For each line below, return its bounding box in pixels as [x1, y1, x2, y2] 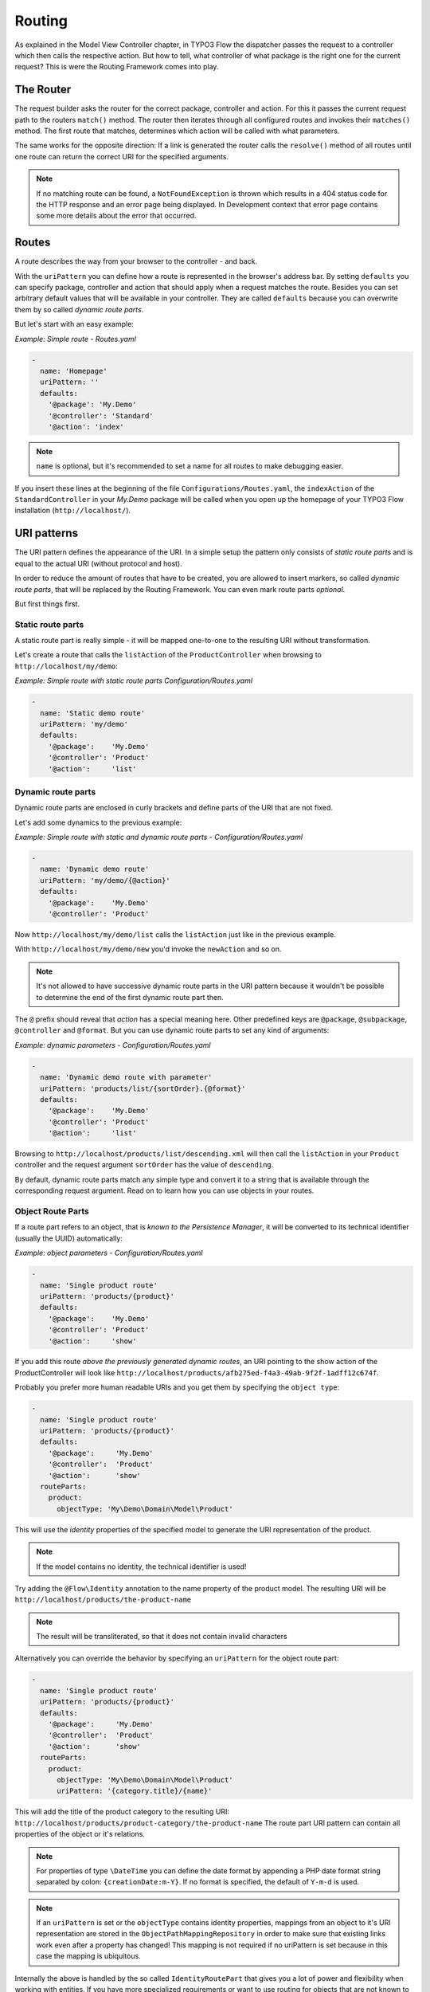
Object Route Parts [14, 1206, 89, 1217]
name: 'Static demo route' [40, 708, 146, 717]
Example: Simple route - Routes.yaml [14, 334, 137, 343]
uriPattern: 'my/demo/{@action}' [40, 876, 170, 884]
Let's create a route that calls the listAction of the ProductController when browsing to [14, 650, 322, 660]
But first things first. [14, 598, 80, 609]
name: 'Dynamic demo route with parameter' [40, 1072, 213, 1082]
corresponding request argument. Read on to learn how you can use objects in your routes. [14, 1186, 315, 1195]
